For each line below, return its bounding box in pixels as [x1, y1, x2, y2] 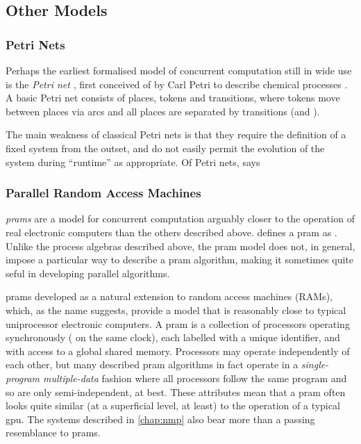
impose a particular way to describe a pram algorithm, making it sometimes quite [6, 252, 353, 267]
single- [301, 357, 329, 372]
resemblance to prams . [6, 425, 101, 440]
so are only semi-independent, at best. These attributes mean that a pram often [6, 384, 346, 399]
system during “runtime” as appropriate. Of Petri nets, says [6, 154, 260, 169]
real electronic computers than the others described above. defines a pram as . [6, 224, 337, 239]
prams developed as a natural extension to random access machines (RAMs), [6, 289, 333, 304]
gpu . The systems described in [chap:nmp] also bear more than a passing [6, 411, 315, 426]
